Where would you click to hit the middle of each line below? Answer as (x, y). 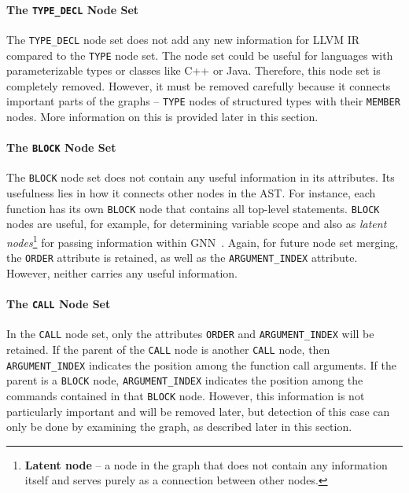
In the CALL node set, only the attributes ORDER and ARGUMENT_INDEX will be (190, 334)
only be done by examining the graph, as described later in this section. (179, 427)
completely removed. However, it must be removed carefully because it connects (199, 85)
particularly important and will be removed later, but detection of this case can (198, 411)
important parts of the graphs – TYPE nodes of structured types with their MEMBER (203, 101)
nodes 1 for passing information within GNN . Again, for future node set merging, (203, 241)
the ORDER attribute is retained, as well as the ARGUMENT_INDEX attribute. (182, 258)
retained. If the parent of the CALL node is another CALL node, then (168, 349)
